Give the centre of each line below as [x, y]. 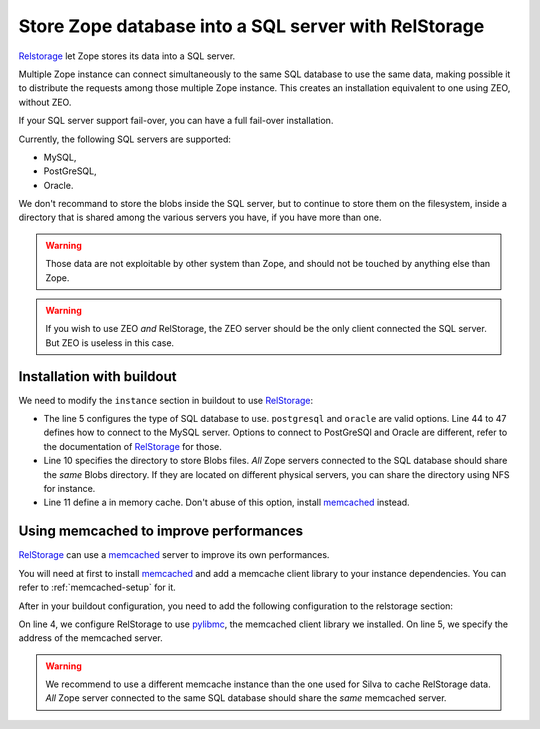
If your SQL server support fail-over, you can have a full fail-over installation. [176, 121]
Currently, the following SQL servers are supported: [125, 139]
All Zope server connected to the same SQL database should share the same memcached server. [246, 698]
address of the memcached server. [91, 638]
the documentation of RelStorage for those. [132, 446]
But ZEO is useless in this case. [110, 342]
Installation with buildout [97, 376]
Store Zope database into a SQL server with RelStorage [251, 26]
